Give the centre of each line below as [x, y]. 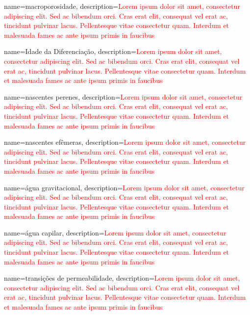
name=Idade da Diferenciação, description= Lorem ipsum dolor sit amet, [113, 51]
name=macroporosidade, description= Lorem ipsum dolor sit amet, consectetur [122, 6]
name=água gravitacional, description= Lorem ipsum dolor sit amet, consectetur [124, 187]
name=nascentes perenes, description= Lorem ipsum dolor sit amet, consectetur [123, 96]
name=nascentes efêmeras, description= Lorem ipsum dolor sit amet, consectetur [125, 142]
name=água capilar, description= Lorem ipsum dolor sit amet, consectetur [115, 232]
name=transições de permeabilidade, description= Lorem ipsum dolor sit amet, [122, 278]
